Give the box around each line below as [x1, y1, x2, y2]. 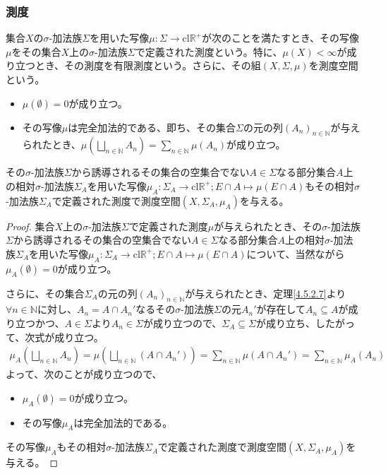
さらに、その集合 [6, 285, 85, 300]
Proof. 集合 [6, 218, 55, 233]
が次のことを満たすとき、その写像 [202, 30, 360, 45]
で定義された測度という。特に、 [135, 44, 283, 59]
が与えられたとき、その [214, 218, 322, 233]
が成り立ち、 [255, 315, 315, 330]
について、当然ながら [246, 246, 345, 261]
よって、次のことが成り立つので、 [6, 367, 162, 381]
